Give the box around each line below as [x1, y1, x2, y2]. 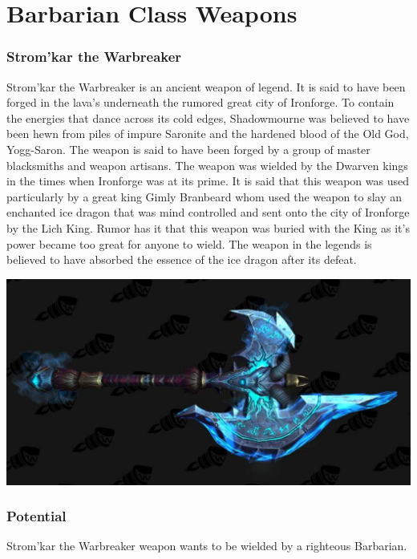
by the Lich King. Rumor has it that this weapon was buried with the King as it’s [6, 219, 410, 236]
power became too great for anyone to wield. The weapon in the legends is [6, 235, 372, 252]
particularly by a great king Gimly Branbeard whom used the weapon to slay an [6, 188, 402, 205]
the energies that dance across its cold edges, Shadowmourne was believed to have [6, 109, 410, 126]
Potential [6, 506, 67, 526]
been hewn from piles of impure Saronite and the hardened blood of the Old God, [6, 125, 409, 142]
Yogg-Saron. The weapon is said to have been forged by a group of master [6, 140, 370, 157]
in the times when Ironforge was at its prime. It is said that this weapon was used [6, 172, 409, 189]
